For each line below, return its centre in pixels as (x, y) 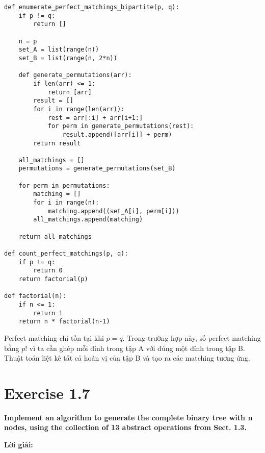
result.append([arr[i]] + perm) (117, 134)
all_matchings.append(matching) (88, 220)
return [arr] (70, 92)
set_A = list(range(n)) (59, 50)
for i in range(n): (66, 203)
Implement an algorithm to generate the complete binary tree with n (128, 417)
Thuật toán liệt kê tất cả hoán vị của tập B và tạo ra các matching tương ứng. (127, 358)
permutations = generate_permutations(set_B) (97, 169)
